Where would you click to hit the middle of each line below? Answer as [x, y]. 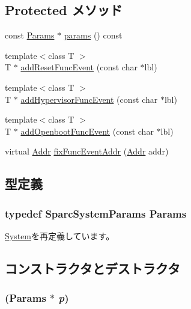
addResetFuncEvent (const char [79, 67]
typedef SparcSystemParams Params [96, 213]
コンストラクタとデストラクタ [92, 268]
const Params [30, 35]
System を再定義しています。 [60, 235]
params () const [93, 35]
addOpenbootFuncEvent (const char [87, 131]
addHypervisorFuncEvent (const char [89, 99]
